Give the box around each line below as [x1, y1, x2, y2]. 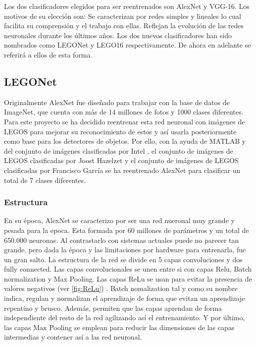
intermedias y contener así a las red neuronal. [4, 332, 142, 342]
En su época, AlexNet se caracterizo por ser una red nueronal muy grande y [4, 215, 235, 226]
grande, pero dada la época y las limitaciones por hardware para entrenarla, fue [4, 244, 246, 255]
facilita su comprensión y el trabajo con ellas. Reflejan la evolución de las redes [4, 20, 244, 31]
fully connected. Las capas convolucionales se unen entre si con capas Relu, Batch [4, 264, 252, 274]
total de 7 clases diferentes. [4, 174, 86, 185]
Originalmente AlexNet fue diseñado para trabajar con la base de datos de [4, 97, 230, 107]
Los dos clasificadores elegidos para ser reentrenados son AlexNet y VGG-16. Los [4, 1, 250, 11]
